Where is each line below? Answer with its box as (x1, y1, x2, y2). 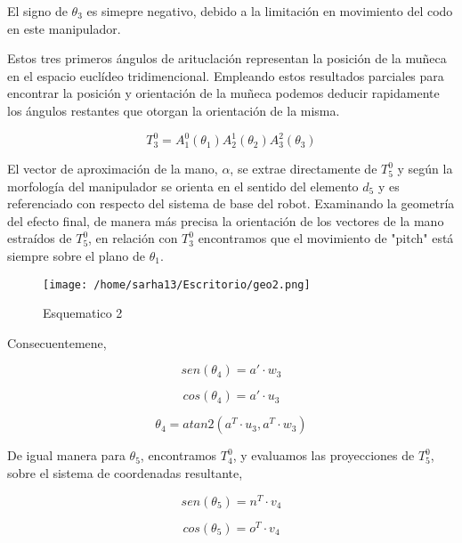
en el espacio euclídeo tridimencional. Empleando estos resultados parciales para (7, 66, 444, 85)
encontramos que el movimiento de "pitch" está (198, 229, 454, 247)
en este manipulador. (7, 19, 121, 37)
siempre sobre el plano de (7, 247, 145, 265)
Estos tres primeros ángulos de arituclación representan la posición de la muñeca (7, 49, 447, 68)
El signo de (7, 2, 68, 20)
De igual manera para (7, 446, 126, 465)
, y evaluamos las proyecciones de (232, 446, 415, 465)
